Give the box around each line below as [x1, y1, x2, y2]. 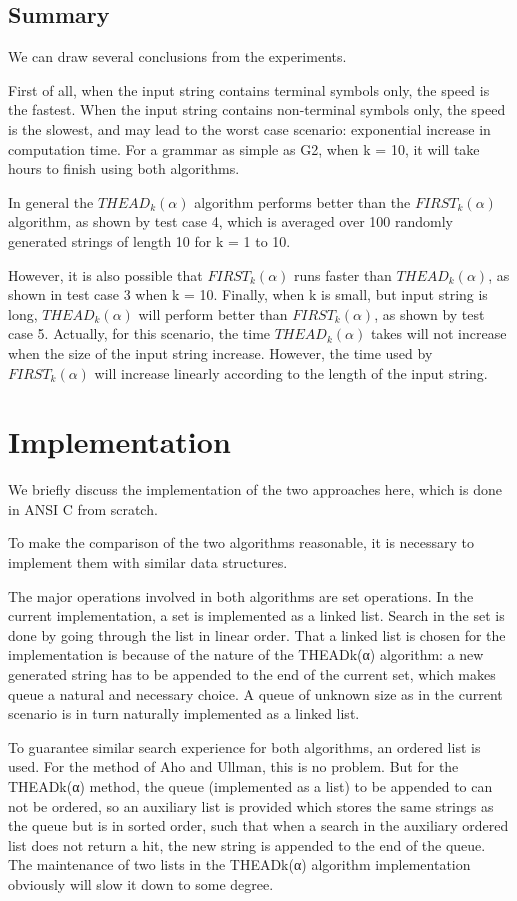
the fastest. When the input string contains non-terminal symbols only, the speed [8, 99, 506, 120]
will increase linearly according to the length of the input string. [94, 362, 488, 383]
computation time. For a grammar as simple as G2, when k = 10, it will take [8, 138, 480, 159]
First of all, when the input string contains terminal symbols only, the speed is [8, 79, 490, 100]
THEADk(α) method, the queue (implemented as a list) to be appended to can [8, 775, 493, 796]
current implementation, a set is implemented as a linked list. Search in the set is [8, 605, 505, 626]
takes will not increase [370, 323, 507, 344]
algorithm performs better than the [194, 191, 411, 212]
